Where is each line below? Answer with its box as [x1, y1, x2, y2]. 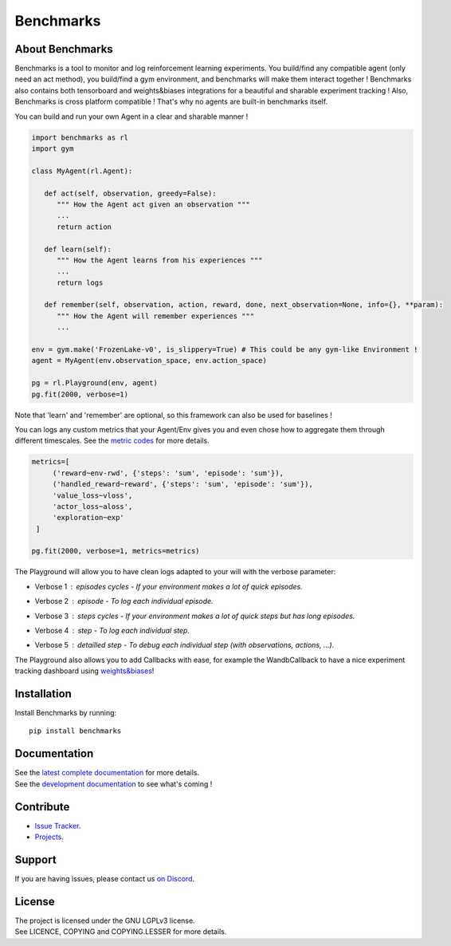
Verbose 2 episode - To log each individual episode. [34, 597, 214, 606]
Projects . [34, 832, 64, 842]
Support [14, 853, 57, 866]
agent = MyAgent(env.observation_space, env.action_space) [31, 356, 267, 365]
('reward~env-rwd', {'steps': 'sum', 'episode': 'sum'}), [52, 468, 284, 478]
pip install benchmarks [29, 727, 122, 735]
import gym [31, 144, 74, 153]
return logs [57, 278, 104, 287]
